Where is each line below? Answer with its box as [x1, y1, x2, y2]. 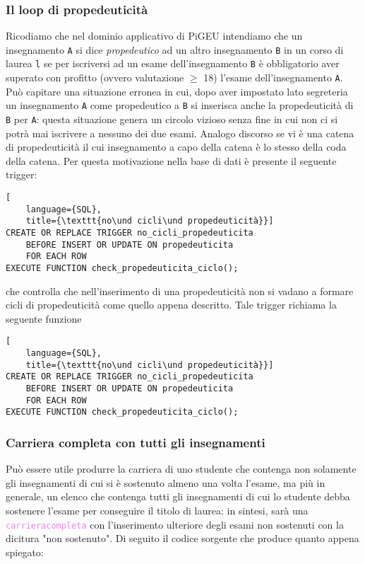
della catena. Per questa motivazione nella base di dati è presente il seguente [6, 153, 337, 168]
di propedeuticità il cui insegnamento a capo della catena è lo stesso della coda [6, 139, 347, 154]
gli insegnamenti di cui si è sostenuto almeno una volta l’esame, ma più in [6, 475, 325, 490]
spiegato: [6, 544, 44, 559]
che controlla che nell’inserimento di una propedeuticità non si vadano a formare [6, 283, 354, 298]
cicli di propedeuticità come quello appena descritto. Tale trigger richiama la [6, 297, 337, 312]
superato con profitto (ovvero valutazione [6, 70, 184, 85]
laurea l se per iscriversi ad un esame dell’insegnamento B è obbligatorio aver [6, 56, 340, 71]
